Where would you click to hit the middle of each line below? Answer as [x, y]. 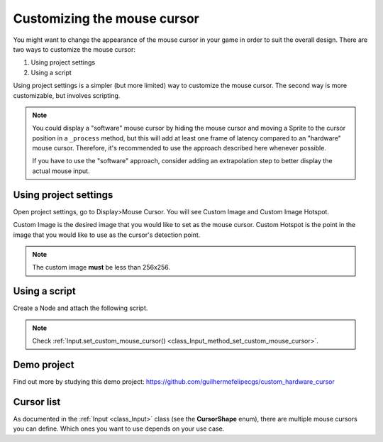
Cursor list [37, 402]
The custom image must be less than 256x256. [101, 267]
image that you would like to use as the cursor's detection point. [107, 235]
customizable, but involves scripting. [67, 95]
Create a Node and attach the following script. [81, 308]
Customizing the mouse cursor [106, 18]
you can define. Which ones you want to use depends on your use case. [119, 429]
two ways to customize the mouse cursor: [74, 49]
